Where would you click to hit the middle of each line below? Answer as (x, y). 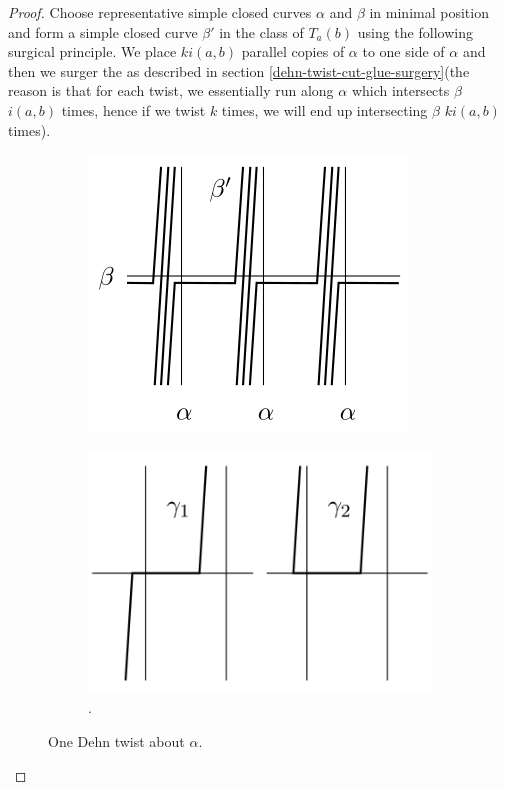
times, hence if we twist (133, 109)
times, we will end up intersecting (324, 109)
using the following (415, 31)
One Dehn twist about (116, 741)
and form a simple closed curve (103, 31)
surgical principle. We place (92, 51)
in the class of (261, 31)
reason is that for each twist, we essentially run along (171, 90)
